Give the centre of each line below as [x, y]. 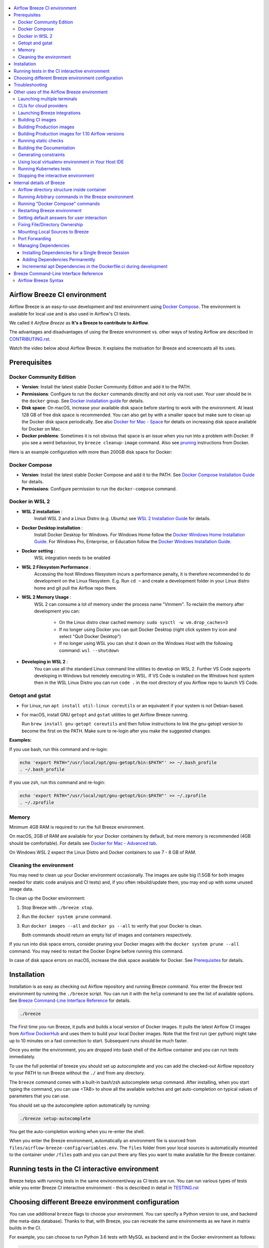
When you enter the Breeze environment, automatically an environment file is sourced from [103, 1141]
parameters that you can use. [39, 1096]
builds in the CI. [25, 1228]
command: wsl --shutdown [89, 650]
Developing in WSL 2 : [45, 662]
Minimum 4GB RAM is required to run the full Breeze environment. [77, 827]
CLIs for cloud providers [43, 106]
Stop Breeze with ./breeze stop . [58, 907]
